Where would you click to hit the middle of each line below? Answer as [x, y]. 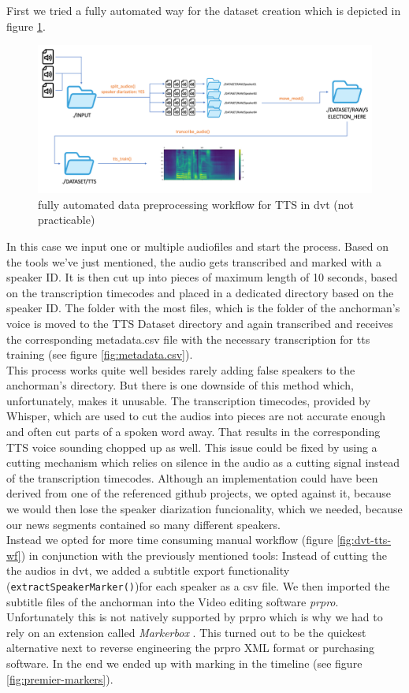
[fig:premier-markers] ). [60, 678]
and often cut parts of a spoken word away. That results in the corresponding [193, 432]
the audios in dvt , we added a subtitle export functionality [148, 570]
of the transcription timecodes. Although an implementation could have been [192, 477]
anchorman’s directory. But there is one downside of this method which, [180, 385]
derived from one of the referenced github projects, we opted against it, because [199, 493]
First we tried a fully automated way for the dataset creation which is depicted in [204, 10]
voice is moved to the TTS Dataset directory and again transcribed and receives [200, 323]
